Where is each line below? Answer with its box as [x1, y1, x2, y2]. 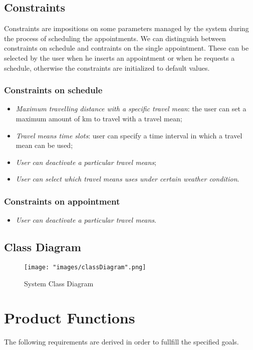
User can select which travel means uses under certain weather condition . [16, 173, 239, 184]
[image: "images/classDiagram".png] [24, 263, 146, 271]
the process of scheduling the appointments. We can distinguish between [4, 33, 226, 43]
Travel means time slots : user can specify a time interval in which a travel [16, 130, 242, 140]
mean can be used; [16, 140, 73, 150]
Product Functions [4, 307, 135, 328]
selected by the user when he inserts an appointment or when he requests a [4, 52, 235, 63]
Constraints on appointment [4, 195, 120, 207]
